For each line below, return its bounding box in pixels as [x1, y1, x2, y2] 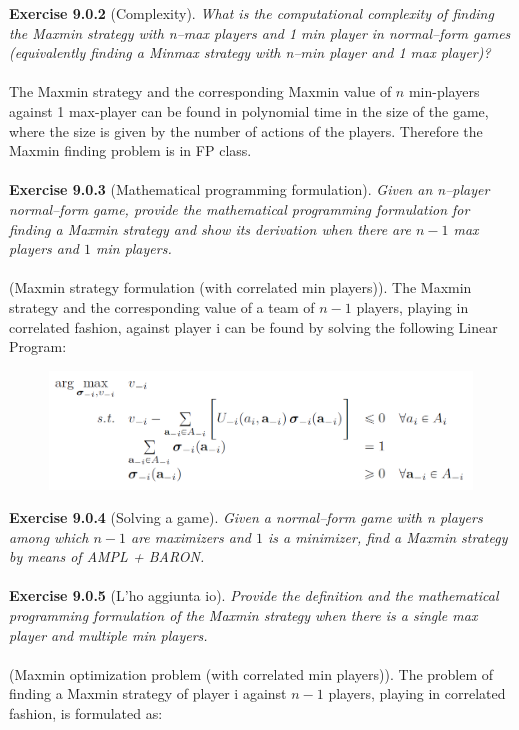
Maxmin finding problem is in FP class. [9, 140, 252, 161]
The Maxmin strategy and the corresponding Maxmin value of [9, 81, 392, 102]
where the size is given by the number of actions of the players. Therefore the [9, 120, 483, 141]
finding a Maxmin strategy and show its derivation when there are [9, 218, 411, 239]
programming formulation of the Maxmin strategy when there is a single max [9, 605, 478, 626]
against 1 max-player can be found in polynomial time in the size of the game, [9, 100, 489, 121]
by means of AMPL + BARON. [9, 546, 205, 567]
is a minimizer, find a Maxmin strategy [267, 526, 508, 547]
